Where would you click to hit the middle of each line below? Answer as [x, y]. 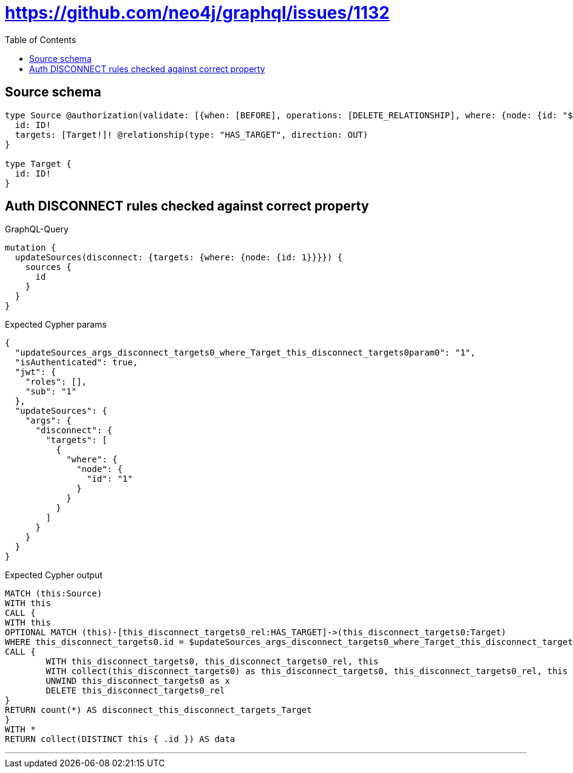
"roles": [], [56, 382]
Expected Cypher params [56, 325]
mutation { [31, 248]
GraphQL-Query [37, 229]
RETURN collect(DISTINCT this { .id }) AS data [120, 739]
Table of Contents [41, 39]
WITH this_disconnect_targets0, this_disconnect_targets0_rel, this [212, 662]
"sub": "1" [51, 392]
